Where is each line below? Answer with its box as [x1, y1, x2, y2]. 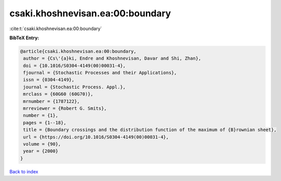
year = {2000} [23, 148, 58, 154]
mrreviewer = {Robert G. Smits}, [23, 106, 107, 112]
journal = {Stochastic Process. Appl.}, [23, 84, 126, 90]
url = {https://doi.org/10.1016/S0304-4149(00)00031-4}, [23, 134, 169, 140]
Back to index [9, 168, 38, 174]
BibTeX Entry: [9, 35, 39, 41]
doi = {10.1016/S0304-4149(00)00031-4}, [23, 63, 126, 68]
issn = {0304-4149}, [23, 77, 75, 83]
